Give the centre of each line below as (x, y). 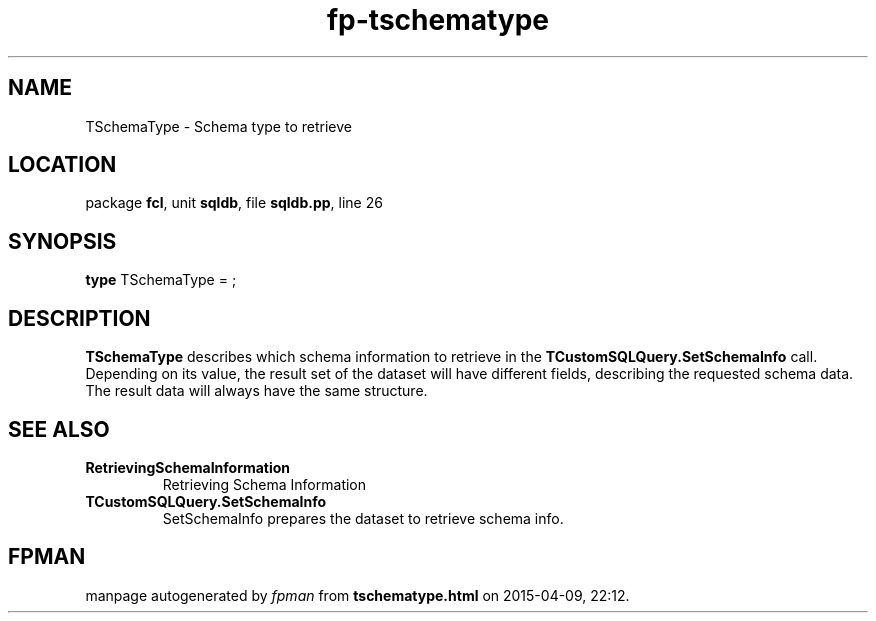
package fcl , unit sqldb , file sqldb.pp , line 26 (234, 203)
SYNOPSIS (62, 241)
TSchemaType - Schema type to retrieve (218, 126)
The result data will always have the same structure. (256, 391)
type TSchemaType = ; (161, 280)
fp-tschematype (438, 20)
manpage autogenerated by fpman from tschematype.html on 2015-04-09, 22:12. (357, 595)
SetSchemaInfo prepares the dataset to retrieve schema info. (363, 518)
